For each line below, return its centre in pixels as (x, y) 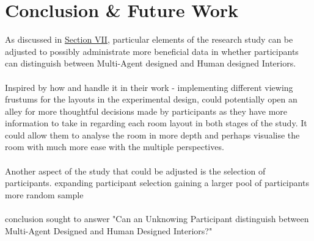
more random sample (44, 194)
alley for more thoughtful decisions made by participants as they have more (146, 111)
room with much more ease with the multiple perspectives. (115, 147)
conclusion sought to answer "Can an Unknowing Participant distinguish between (157, 219)
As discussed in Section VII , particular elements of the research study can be (149, 39)
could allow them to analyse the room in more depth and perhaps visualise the (152, 135)
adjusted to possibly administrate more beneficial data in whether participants (152, 51)
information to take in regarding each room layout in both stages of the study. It (156, 123)
